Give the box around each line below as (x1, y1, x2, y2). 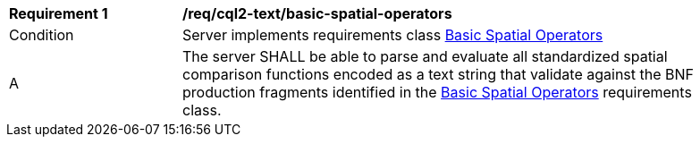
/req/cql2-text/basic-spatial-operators (182, 4, 452, 22)
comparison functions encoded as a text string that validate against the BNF (182, 65, 695, 83)
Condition (9, 26, 74, 44)
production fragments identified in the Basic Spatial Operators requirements (182, 83, 692, 101)
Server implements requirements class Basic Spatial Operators (182, 26, 603, 44)
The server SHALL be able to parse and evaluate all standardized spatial (182, 47, 668, 65)
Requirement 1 (9, 4, 108, 22)
